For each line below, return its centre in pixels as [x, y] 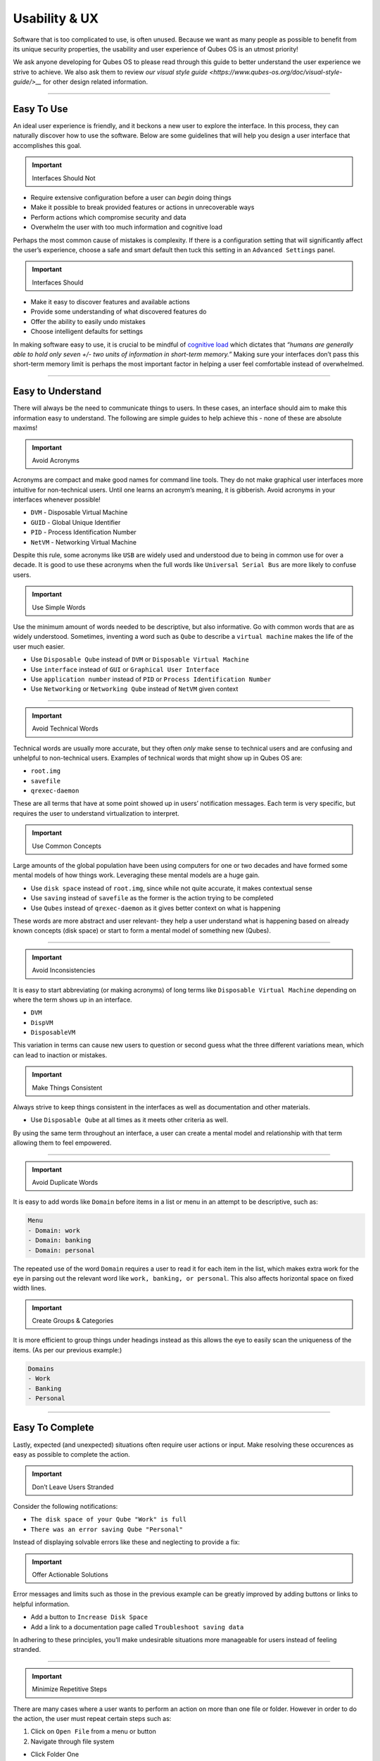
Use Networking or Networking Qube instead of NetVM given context [134, 689]
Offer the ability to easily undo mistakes [88, 321]
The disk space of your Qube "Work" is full [109, 1519]
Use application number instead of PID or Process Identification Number [151, 679]
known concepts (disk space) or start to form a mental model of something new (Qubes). [142, 931]
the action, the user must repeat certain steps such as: [92, 1718]
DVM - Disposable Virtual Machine [79, 512]
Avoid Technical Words [65, 728]
